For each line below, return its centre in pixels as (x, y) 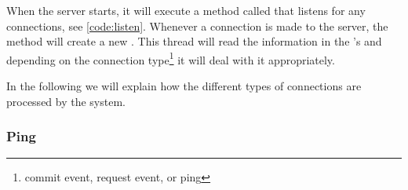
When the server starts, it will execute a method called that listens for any (186, 10)
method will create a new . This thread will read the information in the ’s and (194, 41)
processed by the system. (66, 101)
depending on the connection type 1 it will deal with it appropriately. (171, 58)
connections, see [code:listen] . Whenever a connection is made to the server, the (197, 26)
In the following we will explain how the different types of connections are (184, 86)
